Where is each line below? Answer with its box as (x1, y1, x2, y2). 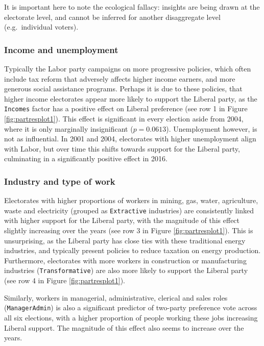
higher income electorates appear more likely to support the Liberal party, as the (4, 93, 257, 104)
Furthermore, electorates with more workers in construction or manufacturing (4, 255, 247, 265)
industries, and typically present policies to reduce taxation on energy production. (4, 245, 261, 256)
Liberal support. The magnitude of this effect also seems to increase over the (4, 322, 244, 333)
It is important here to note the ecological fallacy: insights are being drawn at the (4, 2, 260, 12)
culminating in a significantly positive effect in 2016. (4, 153, 167, 164)
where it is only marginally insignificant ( (4, 123, 133, 134)
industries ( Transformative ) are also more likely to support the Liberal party (4, 265, 248, 276)
